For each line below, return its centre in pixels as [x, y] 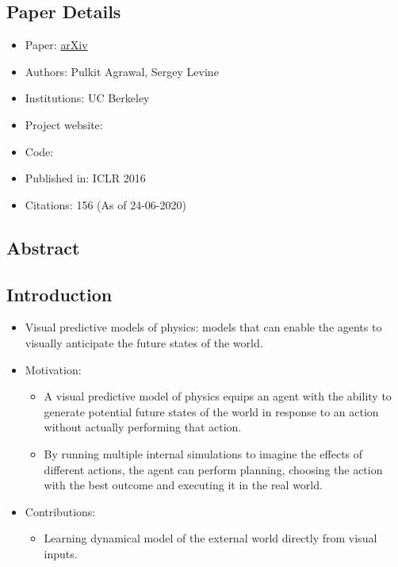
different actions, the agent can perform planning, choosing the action [213, 469]
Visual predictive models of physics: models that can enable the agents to [203, 327]
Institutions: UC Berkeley [87, 98]
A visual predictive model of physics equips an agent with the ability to [218, 396]
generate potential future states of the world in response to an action [211, 411]
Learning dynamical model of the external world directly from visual [210, 538]
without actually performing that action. [143, 427]
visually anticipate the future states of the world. [144, 342]
